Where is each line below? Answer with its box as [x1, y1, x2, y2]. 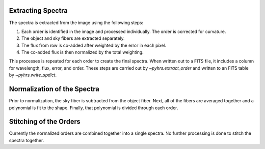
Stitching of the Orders [9, 118, 80, 126]
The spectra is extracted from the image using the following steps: [9, 20, 144, 26]
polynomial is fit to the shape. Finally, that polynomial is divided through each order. [9, 105, 179, 111]
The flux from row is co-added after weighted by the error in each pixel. [21, 42, 166, 48]
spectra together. [9, 137, 44, 143]
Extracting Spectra [9, 6, 68, 15]
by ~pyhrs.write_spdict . [9, 72, 57, 78]
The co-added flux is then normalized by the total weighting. [21, 49, 144, 55]
